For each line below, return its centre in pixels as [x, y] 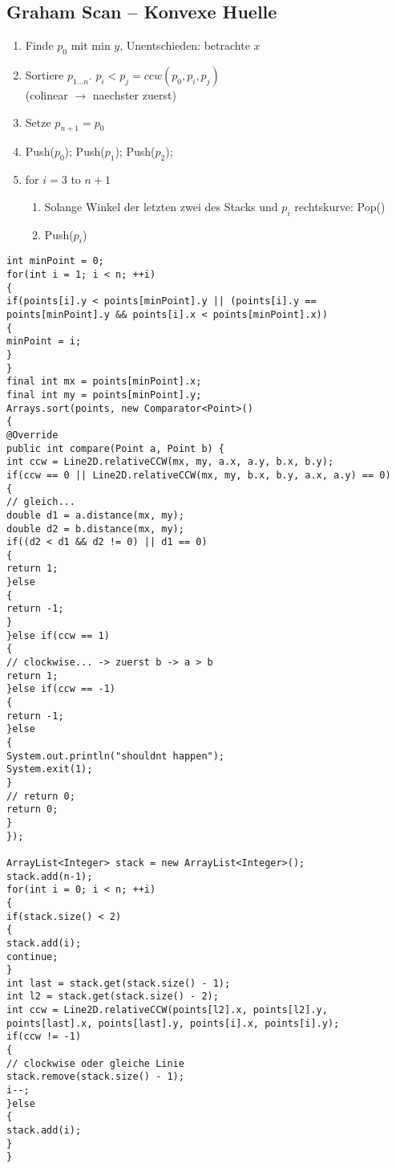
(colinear [46, 95]
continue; [32, 956]
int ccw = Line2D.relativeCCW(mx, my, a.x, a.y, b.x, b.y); [170, 462]
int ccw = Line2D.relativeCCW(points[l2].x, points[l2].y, [167, 1010]
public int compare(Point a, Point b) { [116, 448]
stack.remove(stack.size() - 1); [95, 1077]
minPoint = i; [44, 342]
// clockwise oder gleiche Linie [95, 1063]
